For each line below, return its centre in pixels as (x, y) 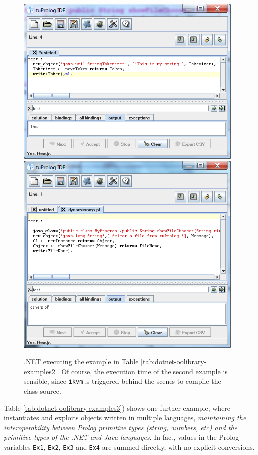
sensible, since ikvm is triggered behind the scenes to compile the (123, 381)
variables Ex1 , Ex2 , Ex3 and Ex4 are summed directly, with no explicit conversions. (129, 447)
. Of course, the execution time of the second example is (142, 371)
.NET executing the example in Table (81, 362)
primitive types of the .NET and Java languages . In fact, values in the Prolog (122, 437)
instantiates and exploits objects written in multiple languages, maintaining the (125, 417)
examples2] (41, 371)
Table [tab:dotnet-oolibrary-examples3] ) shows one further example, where (117, 407)
